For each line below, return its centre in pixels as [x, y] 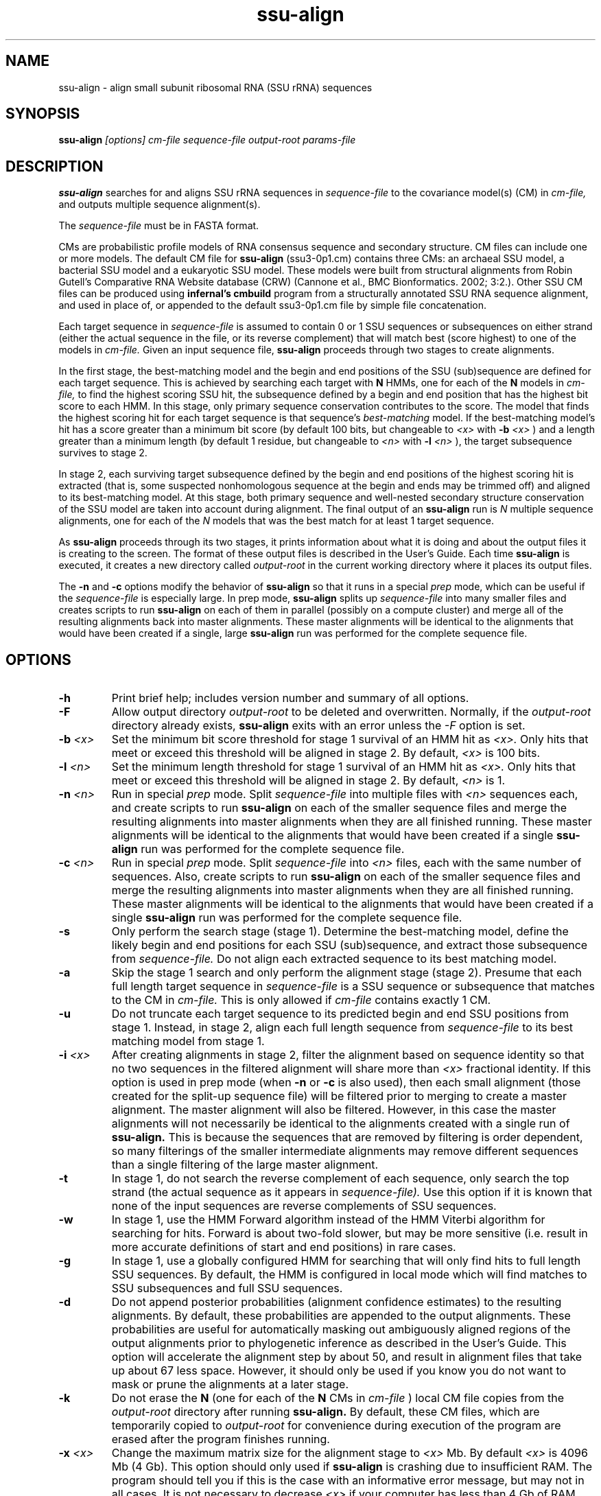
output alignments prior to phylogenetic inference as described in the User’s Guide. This [339, 1343]
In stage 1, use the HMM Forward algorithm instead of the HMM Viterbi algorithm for [328, 1220]
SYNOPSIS [43, 114]
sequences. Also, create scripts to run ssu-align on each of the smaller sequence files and [346, 877]
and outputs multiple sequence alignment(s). [160, 204]
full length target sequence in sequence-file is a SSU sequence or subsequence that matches [353, 986]
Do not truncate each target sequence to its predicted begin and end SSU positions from [340, 1014]
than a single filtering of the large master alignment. [245, 1165]
